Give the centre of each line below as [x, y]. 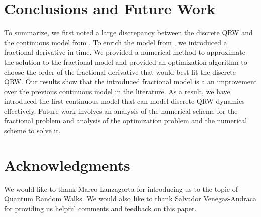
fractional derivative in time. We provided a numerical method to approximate [125, 52]
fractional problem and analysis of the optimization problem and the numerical [126, 121]
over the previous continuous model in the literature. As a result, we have [117, 91]
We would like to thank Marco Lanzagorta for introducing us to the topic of [121, 189]
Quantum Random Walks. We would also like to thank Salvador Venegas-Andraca [130, 199]
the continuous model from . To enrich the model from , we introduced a [116, 42]
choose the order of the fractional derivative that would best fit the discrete [120, 71]
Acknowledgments [67, 165]
